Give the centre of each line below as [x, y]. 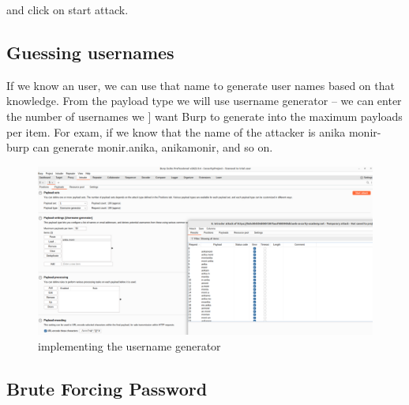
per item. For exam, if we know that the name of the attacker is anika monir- [194, 131]
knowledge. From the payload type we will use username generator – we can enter [204, 101]
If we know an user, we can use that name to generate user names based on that [201, 85]
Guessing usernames [90, 52]
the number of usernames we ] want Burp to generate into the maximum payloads [204, 116]
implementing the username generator [129, 346]
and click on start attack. [68, 9]
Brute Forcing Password [107, 388]
